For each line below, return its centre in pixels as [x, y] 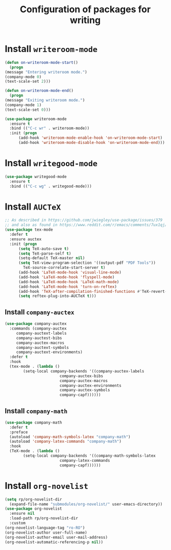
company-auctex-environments [91, 385]
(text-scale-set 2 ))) [28, 82]
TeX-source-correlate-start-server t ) [64, 268]
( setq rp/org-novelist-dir [33, 499]
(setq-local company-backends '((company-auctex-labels [84, 371]
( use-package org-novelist [33, 509]
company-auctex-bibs [81, 376]
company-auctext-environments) [49, 352]
